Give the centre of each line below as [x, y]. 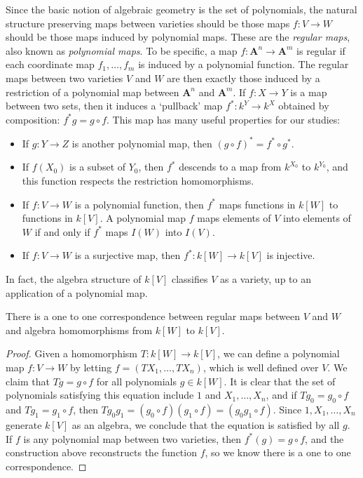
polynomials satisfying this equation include [100, 395]
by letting [91, 367]
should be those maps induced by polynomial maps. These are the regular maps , [178, 37]
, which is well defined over [261, 367]
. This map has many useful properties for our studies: [224, 119]
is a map [309, 92]
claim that [28, 381]
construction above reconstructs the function [101, 452]
